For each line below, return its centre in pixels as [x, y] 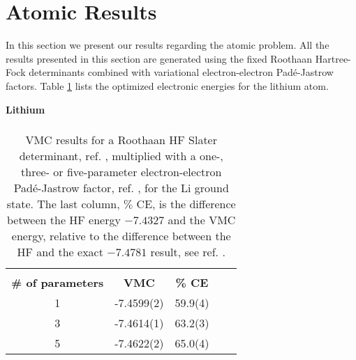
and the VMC [202, 220]
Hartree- [333, 58]
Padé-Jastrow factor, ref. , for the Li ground [121, 188]
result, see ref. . [188, 252]
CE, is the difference [186, 204]
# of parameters [58, 283]
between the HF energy [64, 220]
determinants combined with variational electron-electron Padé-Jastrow [181, 72]
